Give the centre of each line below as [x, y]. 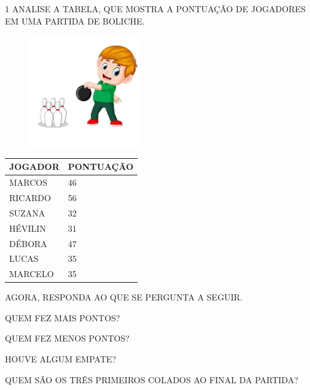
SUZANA [27, 212]
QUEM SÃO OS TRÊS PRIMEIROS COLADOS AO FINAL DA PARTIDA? [152, 379]
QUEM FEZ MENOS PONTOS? [67, 338]
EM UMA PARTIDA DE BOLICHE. [75, 21]
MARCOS [29, 182]
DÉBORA [28, 243]
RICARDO [30, 197]
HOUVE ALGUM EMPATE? [61, 359]
